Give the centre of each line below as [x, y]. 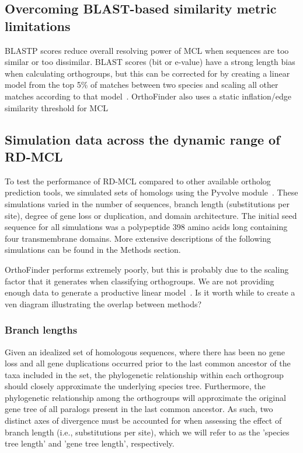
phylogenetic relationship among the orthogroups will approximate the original [145, 397]
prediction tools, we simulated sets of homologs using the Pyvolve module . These [151, 192]
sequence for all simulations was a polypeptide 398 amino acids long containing [146, 227]
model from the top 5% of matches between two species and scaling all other [142, 85]
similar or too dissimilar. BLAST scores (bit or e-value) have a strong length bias [150, 62]
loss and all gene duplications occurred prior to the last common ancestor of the [148, 363]
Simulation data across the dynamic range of [142, 139]
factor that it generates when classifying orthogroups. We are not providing [140, 281]
